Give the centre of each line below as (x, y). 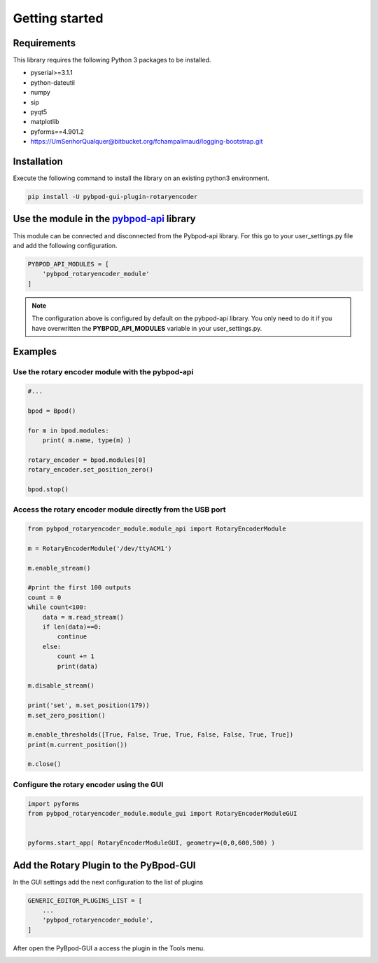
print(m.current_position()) (78, 744)
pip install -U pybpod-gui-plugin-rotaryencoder (113, 197)
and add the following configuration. (65, 245)
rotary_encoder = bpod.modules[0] (87, 460)
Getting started (58, 18)
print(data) (77, 666)
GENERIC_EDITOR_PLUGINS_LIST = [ (85, 900)
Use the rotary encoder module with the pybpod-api (103, 372)
